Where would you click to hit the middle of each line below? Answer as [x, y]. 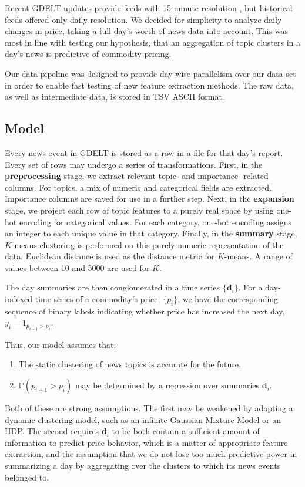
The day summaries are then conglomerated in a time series [112, 287]
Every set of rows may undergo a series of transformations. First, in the [134, 164]
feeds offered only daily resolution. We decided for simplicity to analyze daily [143, 19]
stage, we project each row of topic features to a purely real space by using [139, 210]
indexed [19, 299]
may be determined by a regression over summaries [167, 385]
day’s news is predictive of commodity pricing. [88, 54]
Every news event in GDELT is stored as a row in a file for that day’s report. [144, 152]
